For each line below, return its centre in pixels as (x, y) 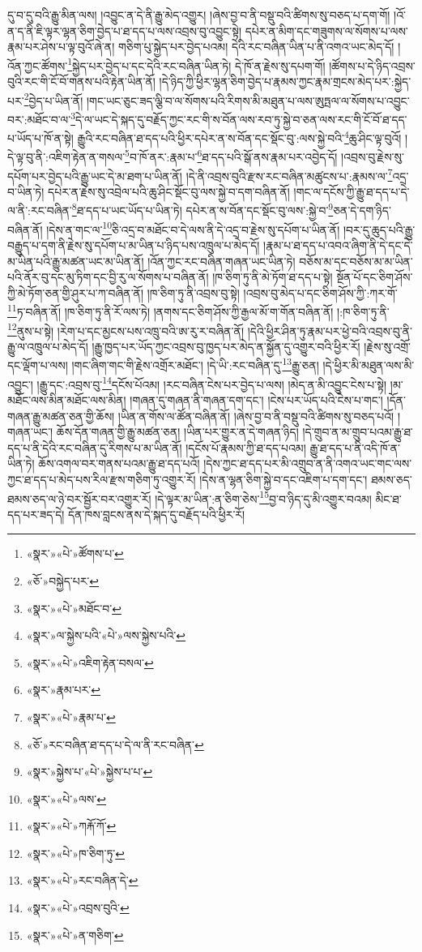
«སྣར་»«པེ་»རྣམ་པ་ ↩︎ (71, 716)
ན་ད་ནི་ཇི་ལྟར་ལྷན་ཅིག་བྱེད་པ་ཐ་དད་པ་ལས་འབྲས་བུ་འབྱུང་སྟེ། (124, 30)
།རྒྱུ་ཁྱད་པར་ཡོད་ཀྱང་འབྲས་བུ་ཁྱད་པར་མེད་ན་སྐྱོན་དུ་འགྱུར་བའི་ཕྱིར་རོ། (226, 346)
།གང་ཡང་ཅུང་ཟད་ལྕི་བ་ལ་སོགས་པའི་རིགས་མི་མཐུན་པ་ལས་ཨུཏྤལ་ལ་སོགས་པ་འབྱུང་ (248, 100)
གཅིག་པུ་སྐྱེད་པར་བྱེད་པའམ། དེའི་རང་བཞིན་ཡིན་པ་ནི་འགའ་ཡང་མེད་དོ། (256, 47)
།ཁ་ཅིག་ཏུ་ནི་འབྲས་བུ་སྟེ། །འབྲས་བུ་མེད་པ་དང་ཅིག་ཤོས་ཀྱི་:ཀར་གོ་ (272, 292)
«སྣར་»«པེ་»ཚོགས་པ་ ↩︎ (75, 553)
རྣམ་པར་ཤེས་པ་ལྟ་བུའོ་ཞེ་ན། (61, 47)
